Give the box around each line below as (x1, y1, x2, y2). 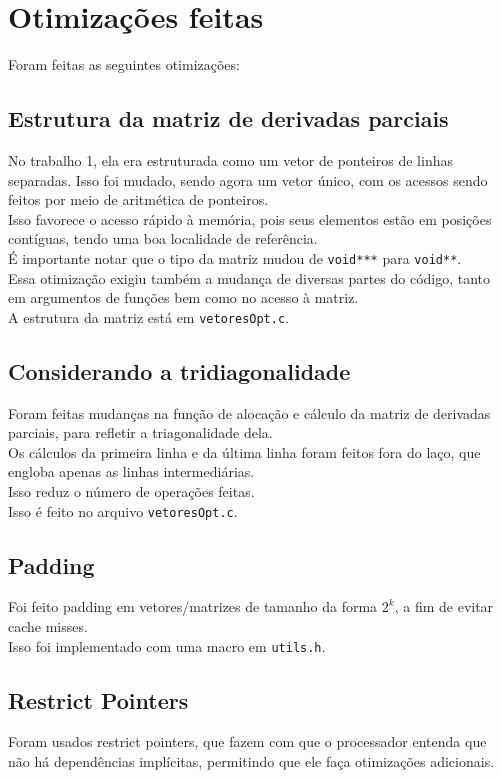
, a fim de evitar (394, 596, 494, 617)
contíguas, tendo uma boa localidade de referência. (8, 228, 318, 249)
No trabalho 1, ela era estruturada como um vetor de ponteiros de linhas (8, 149, 453, 170)
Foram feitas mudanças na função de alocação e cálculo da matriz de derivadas (8, 402, 491, 423)
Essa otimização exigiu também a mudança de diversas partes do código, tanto (8, 267, 491, 288)
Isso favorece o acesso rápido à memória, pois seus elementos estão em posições (8, 208, 492, 229)
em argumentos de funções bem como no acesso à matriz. (8, 287, 359, 308)
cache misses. (8, 616, 88, 637)
